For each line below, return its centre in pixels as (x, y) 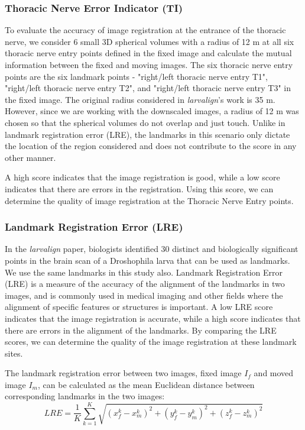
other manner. (30, 157)
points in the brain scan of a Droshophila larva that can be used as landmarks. (147, 260)
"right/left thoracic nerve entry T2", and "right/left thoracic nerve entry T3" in (148, 88)
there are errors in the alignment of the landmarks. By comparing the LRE (141, 330)
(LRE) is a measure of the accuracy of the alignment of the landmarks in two (145, 284)
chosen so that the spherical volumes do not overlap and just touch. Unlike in (145, 122)
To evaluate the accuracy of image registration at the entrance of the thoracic (145, 30)
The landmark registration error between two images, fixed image (123, 373)
